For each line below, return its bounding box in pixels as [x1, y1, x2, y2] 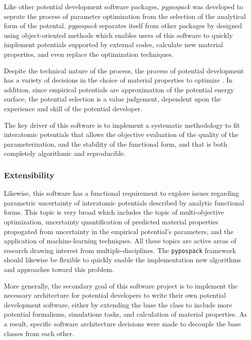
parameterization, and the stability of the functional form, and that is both [4, 138, 227, 149]
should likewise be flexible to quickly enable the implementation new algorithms [4, 255, 241, 265]
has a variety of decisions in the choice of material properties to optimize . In [4, 75, 233, 85]
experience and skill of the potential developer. [4, 103, 143, 113]
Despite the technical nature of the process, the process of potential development [4, 65, 244, 75]
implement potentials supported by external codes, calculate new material [4, 39, 223, 50]
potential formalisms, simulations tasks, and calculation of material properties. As [4, 309, 247, 319]
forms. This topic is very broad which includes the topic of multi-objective [4, 207, 224, 217]
